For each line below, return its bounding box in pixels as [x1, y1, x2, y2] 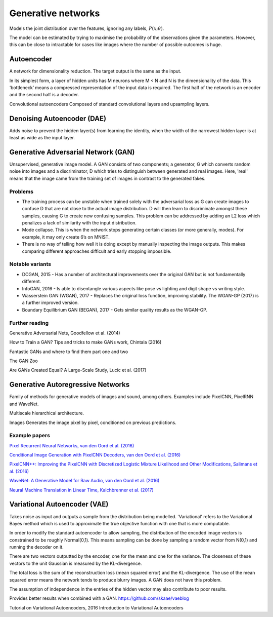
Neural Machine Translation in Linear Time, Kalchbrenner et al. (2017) [9, 487, 154, 493]
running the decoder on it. [9, 544, 64, 550]
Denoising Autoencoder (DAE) [9, 114, 106, 123]
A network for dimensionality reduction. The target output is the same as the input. [9, 68, 181, 74]
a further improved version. [22, 299, 79, 306]
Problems [9, 188, 34, 195]
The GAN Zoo [9, 358, 38, 364]
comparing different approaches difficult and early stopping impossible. [22, 248, 172, 254]
